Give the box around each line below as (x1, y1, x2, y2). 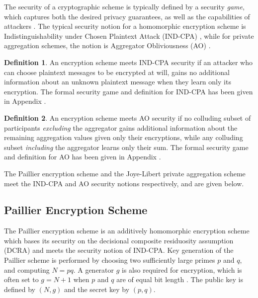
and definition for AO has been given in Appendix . (4, 151, 161, 162)
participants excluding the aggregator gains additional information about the (4, 122, 238, 133)
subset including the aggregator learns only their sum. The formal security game (4, 142, 249, 152)
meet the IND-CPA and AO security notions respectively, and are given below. (4, 178, 244, 188)
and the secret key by (64, 284, 130, 294)
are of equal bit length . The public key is (116, 274, 243, 285)
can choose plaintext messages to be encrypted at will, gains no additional (4, 67, 230, 77)
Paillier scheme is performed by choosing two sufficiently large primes (4, 255, 215, 265)
